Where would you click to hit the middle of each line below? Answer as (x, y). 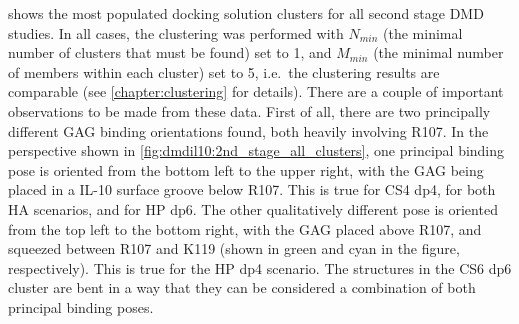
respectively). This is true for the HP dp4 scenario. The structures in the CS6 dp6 (260, 267)
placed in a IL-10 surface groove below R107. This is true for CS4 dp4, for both (252, 189)
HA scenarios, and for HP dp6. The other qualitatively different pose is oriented (253, 208)
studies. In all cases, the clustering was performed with (176, 32)
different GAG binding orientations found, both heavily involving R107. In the (248, 130)
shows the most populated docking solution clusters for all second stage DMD (246, 13)
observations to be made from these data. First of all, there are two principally (249, 110)
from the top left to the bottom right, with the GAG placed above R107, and (245, 228)
